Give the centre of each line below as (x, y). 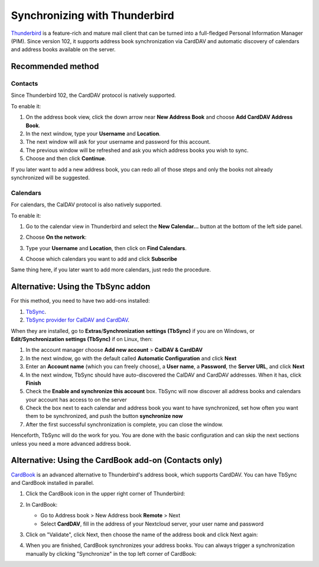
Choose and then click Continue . (66, 158)
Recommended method (55, 67)
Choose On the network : (56, 237)
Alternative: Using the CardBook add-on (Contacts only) (117, 460)
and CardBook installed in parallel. (53, 482)
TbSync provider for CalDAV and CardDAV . (78, 320)
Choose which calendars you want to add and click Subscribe (101, 259)
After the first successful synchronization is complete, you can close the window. (125, 424)
